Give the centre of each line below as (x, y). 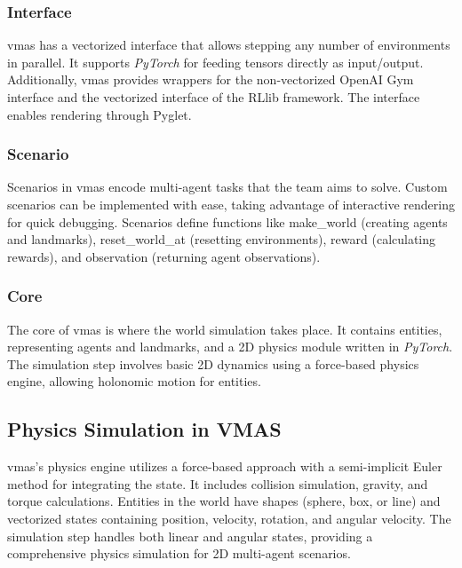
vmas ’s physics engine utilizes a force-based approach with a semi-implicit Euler (225, 466)
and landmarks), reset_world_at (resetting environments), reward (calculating (222, 239)
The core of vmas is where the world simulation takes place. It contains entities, (225, 329)
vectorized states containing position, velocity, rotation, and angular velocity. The (229, 518)
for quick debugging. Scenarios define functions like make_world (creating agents (227, 221)
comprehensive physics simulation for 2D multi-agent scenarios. (179, 553)
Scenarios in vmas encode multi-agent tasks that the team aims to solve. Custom (227, 187)
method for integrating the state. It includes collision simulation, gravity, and (218, 483)
